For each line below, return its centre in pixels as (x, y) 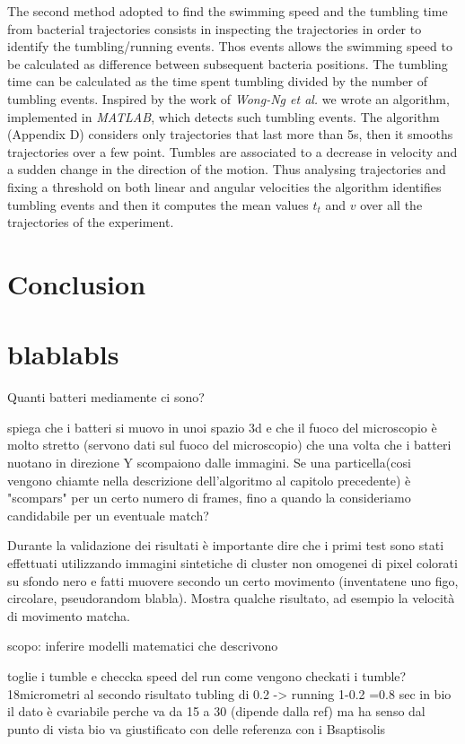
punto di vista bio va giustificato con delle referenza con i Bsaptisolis (197, 728)
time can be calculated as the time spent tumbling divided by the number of (218, 81)
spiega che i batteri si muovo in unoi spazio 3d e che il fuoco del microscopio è (222, 427)
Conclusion (77, 283)
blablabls (63, 354)
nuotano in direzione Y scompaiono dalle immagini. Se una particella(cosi (209, 462)
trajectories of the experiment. (91, 222)
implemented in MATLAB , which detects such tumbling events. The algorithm (224, 116)
